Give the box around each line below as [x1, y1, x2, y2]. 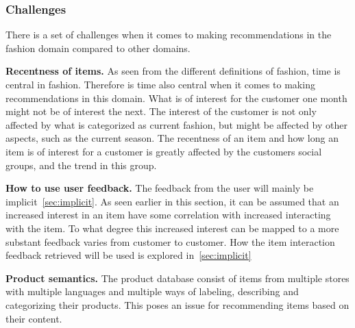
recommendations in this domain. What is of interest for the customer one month [5, 90, 347, 105]
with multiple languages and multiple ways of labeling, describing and [5, 284, 299, 299]
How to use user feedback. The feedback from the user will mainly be [5, 181, 314, 195]
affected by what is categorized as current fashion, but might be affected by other [5, 117, 347, 131]
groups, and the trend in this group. [5, 157, 157, 172]
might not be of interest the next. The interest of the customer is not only [5, 104, 317, 118]
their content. [5, 311, 62, 325]
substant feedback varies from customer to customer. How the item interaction [5, 234, 335, 249]
